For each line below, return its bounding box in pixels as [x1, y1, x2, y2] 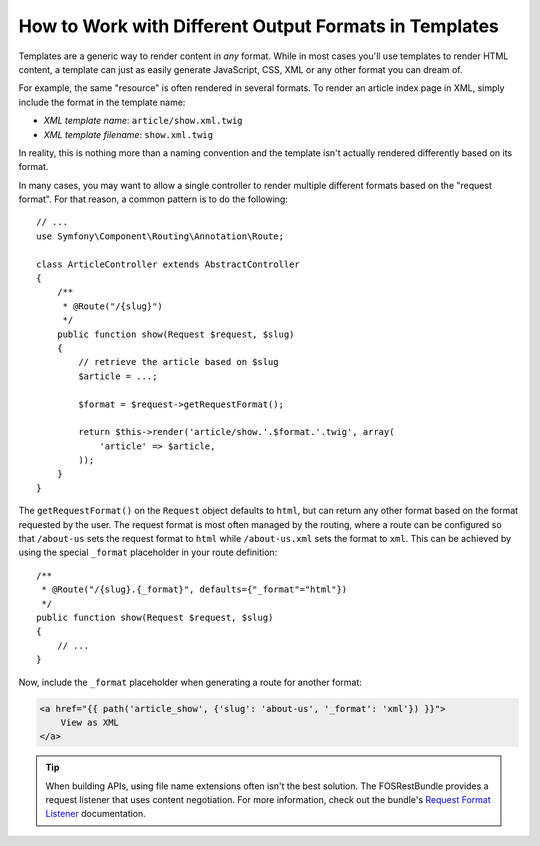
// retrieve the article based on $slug [78, 356, 279, 368]
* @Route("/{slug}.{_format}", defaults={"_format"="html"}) [41, 584, 348, 595]
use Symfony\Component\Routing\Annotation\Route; [36, 230, 285, 242]
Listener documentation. [45, 808, 147, 820]
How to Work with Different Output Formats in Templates [18, 15, 499, 37]
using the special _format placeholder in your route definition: [18, 546, 278, 559]
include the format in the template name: [18, 96, 186, 108]
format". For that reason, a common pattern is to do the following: [18, 193, 289, 205]
